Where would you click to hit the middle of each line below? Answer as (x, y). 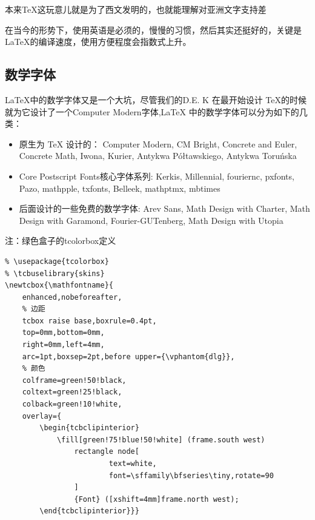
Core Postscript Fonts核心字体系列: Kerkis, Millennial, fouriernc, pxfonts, (157, 176)
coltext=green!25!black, (72, 392)
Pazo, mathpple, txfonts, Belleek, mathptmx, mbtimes (120, 188)
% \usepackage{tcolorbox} (57, 261)
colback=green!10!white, (72, 404)
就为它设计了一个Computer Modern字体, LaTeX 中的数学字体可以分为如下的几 (156, 111)
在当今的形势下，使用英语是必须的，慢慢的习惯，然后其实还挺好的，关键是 (153, 29)
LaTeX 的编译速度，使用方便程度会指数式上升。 (98, 42)
